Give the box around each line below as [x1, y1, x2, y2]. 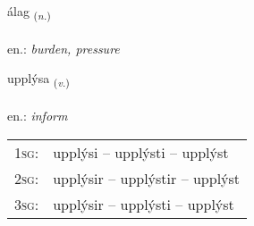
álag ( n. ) [7, 2, 51, 22]
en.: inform [7, 106, 68, 125]
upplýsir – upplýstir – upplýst [53, 167, 241, 188]
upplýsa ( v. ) [7, 69, 70, 90]
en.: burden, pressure [7, 38, 120, 57]
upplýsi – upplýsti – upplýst [53, 141, 229, 163]
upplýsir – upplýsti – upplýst [53, 193, 234, 214]
